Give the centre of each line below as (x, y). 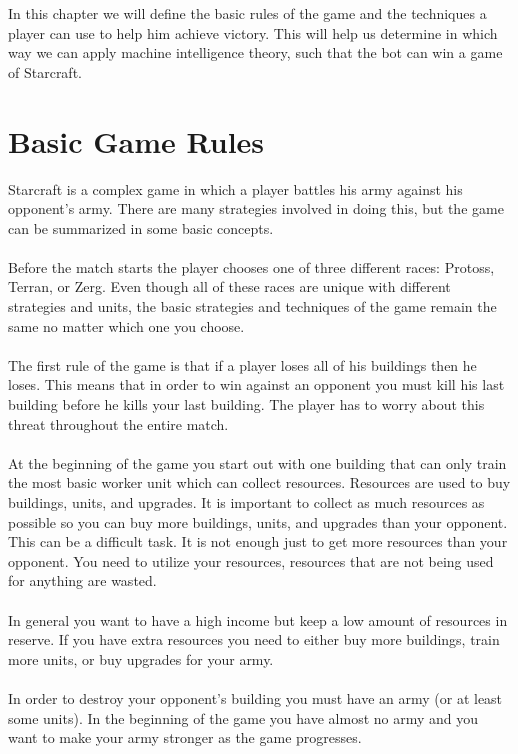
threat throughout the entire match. (118, 423)
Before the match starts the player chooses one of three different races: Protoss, (251, 266)
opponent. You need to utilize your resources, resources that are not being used (251, 560)
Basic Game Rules (136, 140)
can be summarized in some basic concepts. (141, 227)
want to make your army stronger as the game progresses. (185, 737)
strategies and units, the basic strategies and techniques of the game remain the (252, 306)
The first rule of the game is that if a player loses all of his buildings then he (242, 364)
